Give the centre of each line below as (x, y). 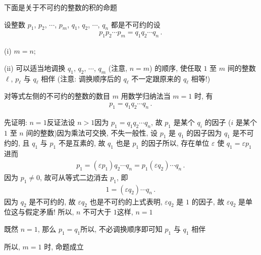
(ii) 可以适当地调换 (35, 68)
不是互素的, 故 (82, 143)
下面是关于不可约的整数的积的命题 (61, 7)
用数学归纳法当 (146, 96)
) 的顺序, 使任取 (175, 68)
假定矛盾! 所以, (49, 212)
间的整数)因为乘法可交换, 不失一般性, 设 (92, 132)
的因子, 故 (208, 201)
